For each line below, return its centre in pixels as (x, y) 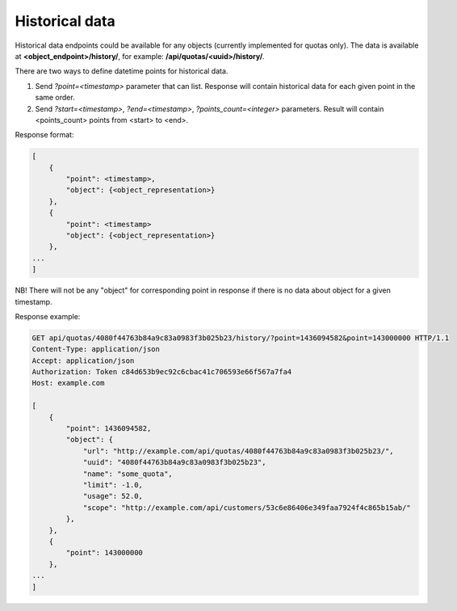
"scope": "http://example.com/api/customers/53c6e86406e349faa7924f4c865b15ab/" (247, 508)
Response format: (44, 135)
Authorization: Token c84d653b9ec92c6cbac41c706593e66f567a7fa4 (162, 372)
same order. (55, 98)
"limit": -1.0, (113, 485)
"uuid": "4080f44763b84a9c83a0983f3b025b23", (174, 462)
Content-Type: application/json (96, 349)
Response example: (48, 316)
